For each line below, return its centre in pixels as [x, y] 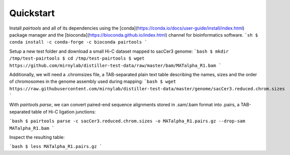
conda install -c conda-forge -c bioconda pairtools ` [78, 42]
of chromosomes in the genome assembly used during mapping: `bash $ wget [93, 82]
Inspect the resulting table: [37, 137]
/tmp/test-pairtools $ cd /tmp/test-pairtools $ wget [77, 58]
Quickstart [32, 13]
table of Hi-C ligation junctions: [64, 112]
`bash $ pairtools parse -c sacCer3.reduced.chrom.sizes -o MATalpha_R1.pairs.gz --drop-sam [127, 121]
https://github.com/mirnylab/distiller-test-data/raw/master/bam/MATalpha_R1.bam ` [115, 65]
